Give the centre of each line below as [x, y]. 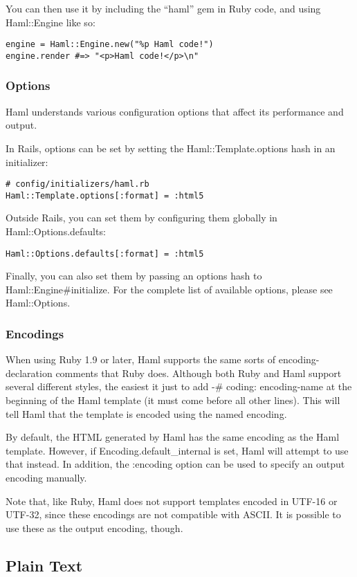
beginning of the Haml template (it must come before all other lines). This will [173, 400]
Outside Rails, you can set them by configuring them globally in [141, 218]
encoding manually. [46, 477]
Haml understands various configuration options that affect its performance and [175, 111]
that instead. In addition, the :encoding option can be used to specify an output [175, 464]
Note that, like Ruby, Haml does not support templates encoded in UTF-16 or [172, 501]
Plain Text [44, 565]
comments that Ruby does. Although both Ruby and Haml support [199, 373]
